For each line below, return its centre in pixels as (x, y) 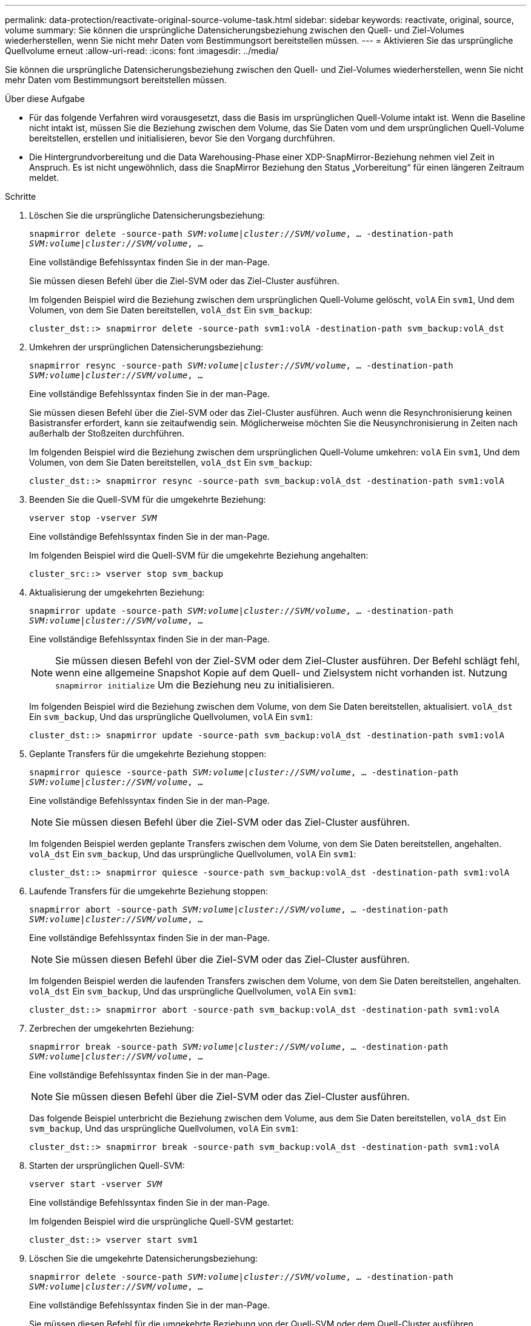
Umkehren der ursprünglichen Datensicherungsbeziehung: (146, 347)
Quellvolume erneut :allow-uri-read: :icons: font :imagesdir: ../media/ (142, 51)
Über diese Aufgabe (45, 99)
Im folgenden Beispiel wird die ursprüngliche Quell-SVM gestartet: (162, 1221)
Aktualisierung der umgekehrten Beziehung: (117, 592)
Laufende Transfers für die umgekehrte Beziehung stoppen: (149, 891)
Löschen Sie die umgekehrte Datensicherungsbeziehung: (144, 1258)
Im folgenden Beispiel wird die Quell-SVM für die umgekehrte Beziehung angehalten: (199, 555)
